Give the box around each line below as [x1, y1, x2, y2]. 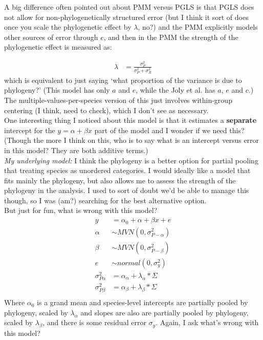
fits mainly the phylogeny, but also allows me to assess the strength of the [4, 175, 236, 185]
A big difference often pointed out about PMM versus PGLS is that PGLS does [4, 2, 254, 12]
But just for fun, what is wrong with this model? [4, 205, 158, 216]
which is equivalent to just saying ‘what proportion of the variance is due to [4, 74, 242, 85]
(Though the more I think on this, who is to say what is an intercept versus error [4, 135, 259, 145]
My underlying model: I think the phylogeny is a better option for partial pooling [4, 155, 258, 165]
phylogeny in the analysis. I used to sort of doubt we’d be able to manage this [4, 185, 249, 196]
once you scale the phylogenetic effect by [4, 22, 131, 32]
